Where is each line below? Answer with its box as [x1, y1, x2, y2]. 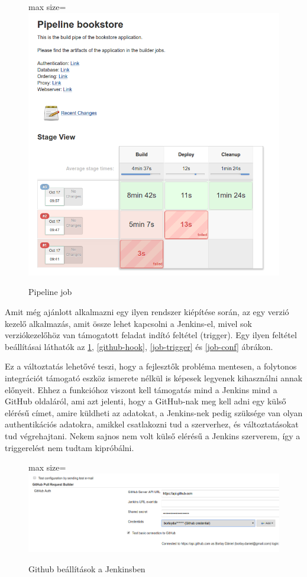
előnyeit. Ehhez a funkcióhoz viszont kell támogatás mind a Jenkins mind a [5, 383, 277, 396]
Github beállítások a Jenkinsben [28, 562, 146, 575]
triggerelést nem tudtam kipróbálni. [5, 441, 134, 453]
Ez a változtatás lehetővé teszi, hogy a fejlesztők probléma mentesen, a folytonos [5, 360, 297, 372]
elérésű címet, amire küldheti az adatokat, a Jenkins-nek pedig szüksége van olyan [5, 406, 303, 419]
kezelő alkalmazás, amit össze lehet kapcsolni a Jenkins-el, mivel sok [5, 317, 252, 329]
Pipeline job [28, 286, 72, 298]
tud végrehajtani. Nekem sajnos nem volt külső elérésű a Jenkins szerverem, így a [5, 430, 300, 442]
